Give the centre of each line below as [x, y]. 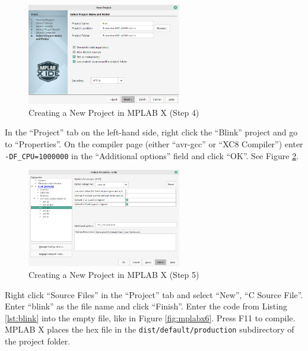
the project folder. [38, 341]
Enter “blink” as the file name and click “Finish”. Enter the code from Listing [146, 306]
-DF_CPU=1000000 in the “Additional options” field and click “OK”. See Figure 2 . [152, 155]
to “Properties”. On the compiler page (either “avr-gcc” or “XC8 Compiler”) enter [154, 143]
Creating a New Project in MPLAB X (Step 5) [114, 274]
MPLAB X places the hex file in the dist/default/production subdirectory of [150, 329]
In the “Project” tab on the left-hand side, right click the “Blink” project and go [151, 132]
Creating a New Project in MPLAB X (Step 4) [114, 112]
